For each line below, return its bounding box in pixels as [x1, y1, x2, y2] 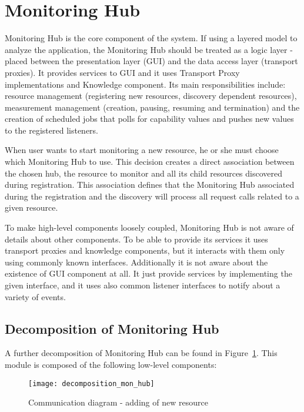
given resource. [5, 201, 58, 214]
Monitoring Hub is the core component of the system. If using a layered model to [5, 32, 298, 44]
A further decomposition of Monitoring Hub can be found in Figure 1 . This [5, 347, 278, 359]
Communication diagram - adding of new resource [28, 396, 208, 408]
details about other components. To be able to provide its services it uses [5, 232, 268, 245]
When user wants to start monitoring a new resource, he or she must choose [5, 144, 279, 156]
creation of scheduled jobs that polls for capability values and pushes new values [5, 112, 294, 125]
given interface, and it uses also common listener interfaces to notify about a [5, 279, 280, 291]
